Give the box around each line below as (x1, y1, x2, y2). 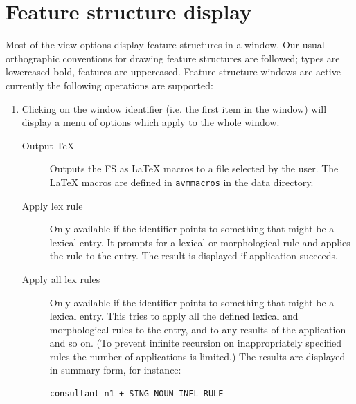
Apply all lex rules (21, 271, 100, 286)
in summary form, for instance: (49, 362, 181, 377)
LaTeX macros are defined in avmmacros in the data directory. (49, 174, 314, 189)
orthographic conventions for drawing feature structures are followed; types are (6, 50, 340, 65)
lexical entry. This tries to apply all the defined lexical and (49, 309, 299, 323)
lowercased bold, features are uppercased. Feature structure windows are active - (6, 64, 348, 79)
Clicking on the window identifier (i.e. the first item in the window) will (21, 101, 327, 116)
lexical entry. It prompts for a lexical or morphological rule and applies (49, 235, 350, 249)
